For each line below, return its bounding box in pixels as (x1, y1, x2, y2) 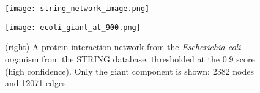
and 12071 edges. (5, 76, 69, 89)
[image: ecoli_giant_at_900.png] (5, 23, 141, 32)
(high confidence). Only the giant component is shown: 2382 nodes (5, 64, 254, 77)
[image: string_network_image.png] (5, 4, 150, 13)
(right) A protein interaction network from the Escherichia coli (5, 40, 241, 53)
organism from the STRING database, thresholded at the (5, 52, 220, 65)
